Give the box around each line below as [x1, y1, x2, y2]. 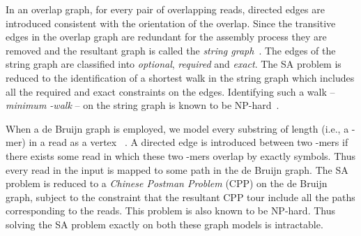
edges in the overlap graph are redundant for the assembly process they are [6, 29, 327, 44]
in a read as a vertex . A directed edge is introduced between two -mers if [29, 135, 348, 149]
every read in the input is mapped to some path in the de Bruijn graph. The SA [6, 162, 348, 177]
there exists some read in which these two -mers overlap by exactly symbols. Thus [6, 148, 355, 163]
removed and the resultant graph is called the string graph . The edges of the [6, 43, 336, 57]
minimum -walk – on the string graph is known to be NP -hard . [6, 98, 279, 112]
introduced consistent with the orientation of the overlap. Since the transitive [6, 15, 336, 30]
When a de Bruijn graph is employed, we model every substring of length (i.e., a [6, 121, 349, 135]
